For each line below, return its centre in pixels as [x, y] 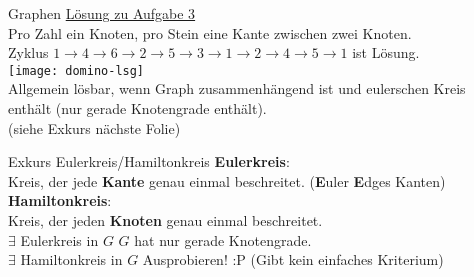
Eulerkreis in [59, 239]
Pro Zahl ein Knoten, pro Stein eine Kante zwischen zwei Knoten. [210, 32]
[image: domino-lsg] [76, 70]
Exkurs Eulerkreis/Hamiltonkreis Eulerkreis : [149, 161]
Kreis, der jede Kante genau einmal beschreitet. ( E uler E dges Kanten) [227, 180]
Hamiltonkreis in [71, 259]
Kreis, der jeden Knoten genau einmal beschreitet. [165, 220]
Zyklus [28, 52]
